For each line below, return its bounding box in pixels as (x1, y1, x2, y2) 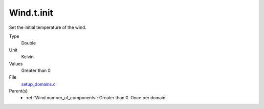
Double (21, 40, 36, 46)
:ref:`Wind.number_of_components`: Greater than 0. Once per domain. (25, 95, 167, 101)
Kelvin (21, 54, 34, 60)
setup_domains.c (21, 81, 56, 87)
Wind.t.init (9, 7, 53, 18)
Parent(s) (9, 88, 28, 94)
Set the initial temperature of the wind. (9, 24, 87, 30)
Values (9, 61, 23, 66)
